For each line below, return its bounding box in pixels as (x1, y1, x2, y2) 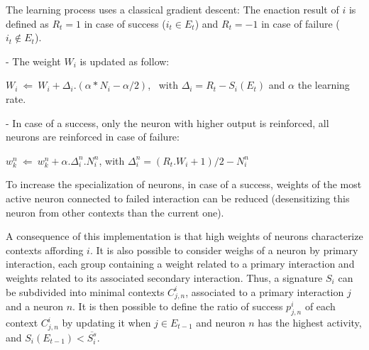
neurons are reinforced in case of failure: (6, 129, 180, 144)
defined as (6, 16, 49, 31)
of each (304, 299, 336, 314)
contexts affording (6, 242, 84, 257)
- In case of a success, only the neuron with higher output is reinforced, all (6, 115, 329, 130)
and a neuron (6, 299, 63, 314)
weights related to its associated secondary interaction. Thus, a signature (6, 270, 323, 285)
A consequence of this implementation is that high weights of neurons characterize (6, 229, 363, 244)
